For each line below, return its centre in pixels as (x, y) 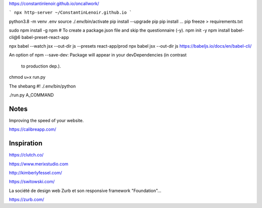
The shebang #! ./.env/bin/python (42, 86)
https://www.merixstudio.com (39, 164)
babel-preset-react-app (45, 37)
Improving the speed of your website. (46, 120)
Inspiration (26, 143)
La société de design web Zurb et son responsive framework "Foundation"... (85, 191)
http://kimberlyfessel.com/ (36, 173)
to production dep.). (41, 66)
